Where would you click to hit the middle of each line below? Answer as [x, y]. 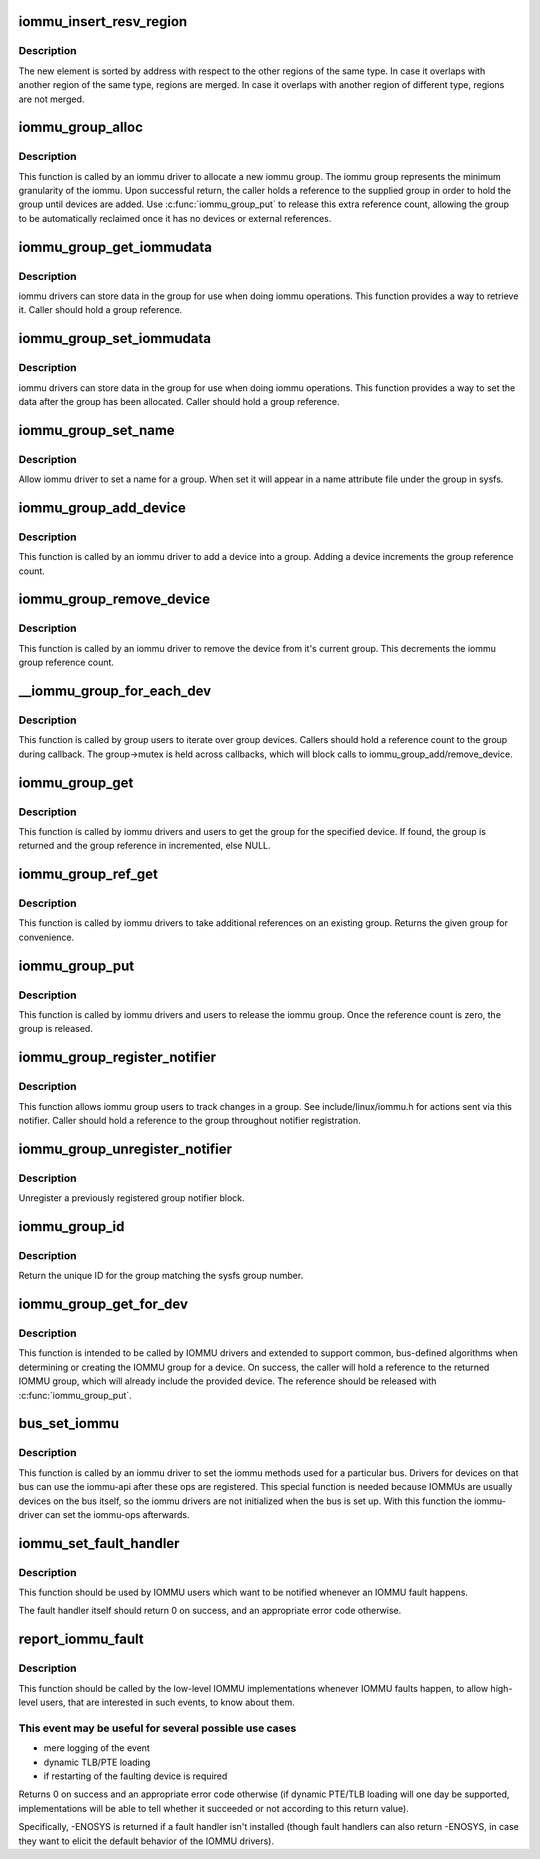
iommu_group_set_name [96, 430]
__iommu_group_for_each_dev [115, 691]
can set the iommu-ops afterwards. [117, 1514]
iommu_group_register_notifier [117, 1057]
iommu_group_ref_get [88, 874]
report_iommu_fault [81, 1639]
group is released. [56, 1029]
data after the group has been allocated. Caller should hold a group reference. [179, 401]
